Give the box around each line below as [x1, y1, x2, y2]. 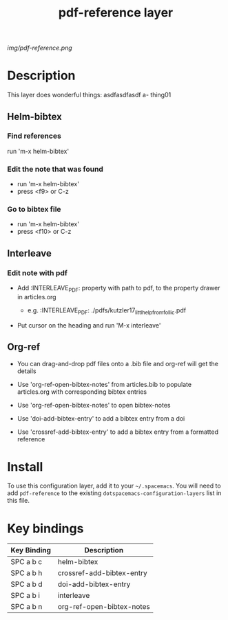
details [17, 367, 37, 375]
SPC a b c [10, 557, 43, 567]
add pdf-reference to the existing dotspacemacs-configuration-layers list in [7, 489, 222, 497]
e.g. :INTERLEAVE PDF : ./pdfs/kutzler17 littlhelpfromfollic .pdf [27, 306, 187, 316]
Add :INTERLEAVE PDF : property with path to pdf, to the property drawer [17, 284, 220, 294]
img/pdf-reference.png [7, 43, 72, 52]
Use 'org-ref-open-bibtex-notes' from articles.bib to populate [17, 380, 191, 388]
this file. [7, 497, 30, 505]
